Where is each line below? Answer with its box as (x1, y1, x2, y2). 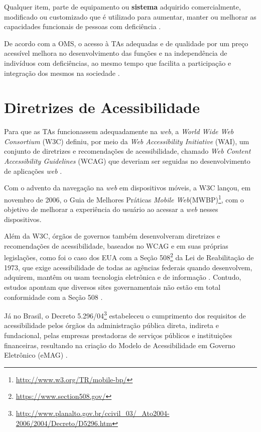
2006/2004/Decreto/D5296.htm (16, 417, 112, 428)
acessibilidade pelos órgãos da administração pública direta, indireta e (4, 320, 219, 331)
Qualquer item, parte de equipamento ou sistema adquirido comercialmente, (4, 2, 241, 12)
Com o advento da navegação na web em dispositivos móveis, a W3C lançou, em (4, 182, 251, 193)
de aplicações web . (4, 165, 62, 176)
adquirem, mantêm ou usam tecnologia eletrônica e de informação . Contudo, (4, 272, 241, 282)
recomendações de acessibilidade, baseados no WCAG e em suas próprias (4, 240, 228, 251)
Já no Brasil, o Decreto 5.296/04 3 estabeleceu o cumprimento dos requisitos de (4, 309, 246, 320)
